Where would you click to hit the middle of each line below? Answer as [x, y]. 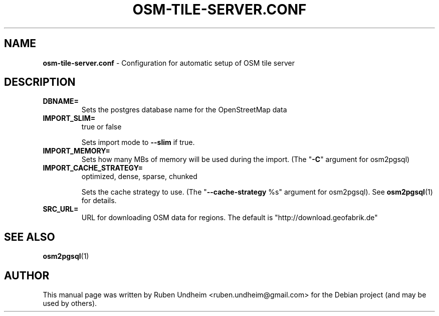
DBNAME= [61, 101]
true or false [101, 127]
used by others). [70, 303]
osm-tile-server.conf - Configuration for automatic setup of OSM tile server [169, 63]
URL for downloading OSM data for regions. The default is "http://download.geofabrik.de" [230, 218]
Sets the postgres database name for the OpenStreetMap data [184, 110]
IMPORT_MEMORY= [76, 151]
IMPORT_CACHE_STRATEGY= [93, 168]
